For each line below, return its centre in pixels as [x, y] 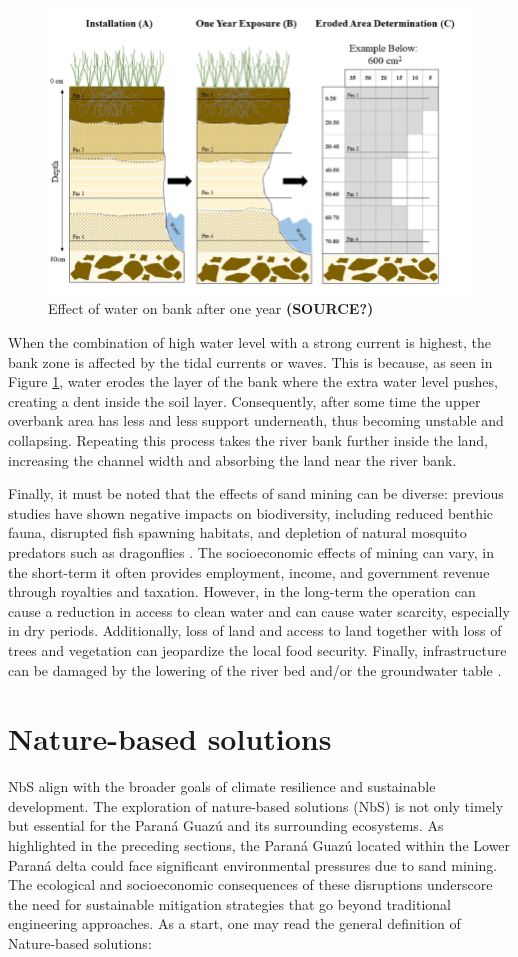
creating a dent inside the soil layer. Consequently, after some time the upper [244, 400]
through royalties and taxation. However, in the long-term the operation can [242, 591]
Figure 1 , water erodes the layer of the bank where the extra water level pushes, [253, 381]
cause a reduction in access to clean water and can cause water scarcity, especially [259, 610]
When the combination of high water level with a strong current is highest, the [249, 342]
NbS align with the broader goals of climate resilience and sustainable [222, 786]
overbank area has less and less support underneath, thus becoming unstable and [256, 420]
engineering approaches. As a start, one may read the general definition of [234, 923]
